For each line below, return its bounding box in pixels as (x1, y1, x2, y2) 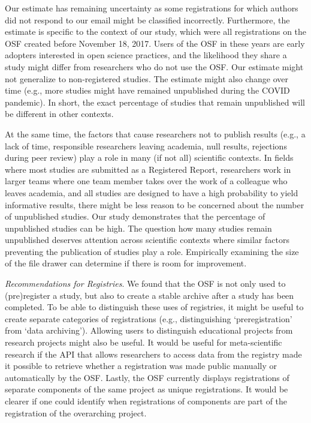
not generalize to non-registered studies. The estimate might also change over (5, 72, 288, 85)
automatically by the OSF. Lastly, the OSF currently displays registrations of (5, 371, 289, 383)
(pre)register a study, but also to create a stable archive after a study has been (5, 289, 294, 301)
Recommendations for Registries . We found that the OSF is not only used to (5, 277, 286, 290)
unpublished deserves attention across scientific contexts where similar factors (5, 233, 289, 246)
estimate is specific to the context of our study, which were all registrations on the (5, 25, 307, 38)
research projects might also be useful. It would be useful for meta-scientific (5, 336, 282, 349)
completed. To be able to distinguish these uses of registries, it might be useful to (5, 301, 304, 313)
